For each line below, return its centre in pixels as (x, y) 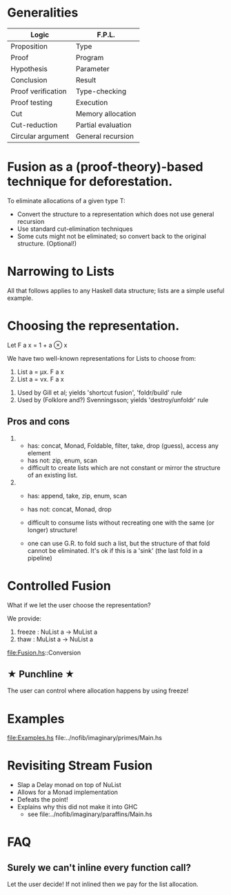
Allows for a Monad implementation (68, 792)
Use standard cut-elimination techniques (75, 229)
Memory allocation (106, 113)
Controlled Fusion (59, 586)
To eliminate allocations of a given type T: (66, 200)
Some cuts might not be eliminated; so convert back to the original (112, 236)
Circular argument (40, 136)
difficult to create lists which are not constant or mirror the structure (124, 467)
